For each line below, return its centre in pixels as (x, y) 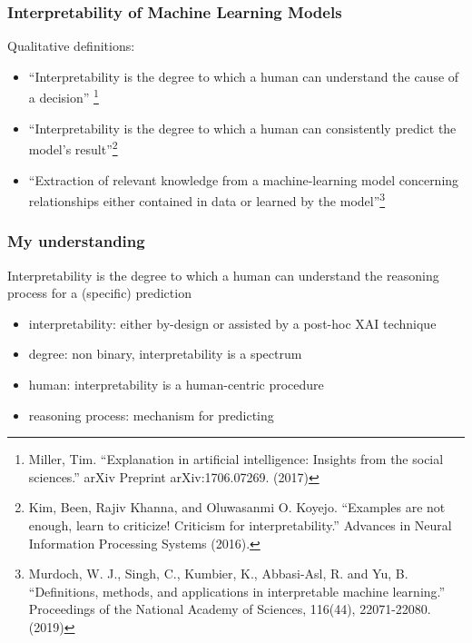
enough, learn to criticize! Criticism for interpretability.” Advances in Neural (240, 524)
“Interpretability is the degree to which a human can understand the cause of (244, 76)
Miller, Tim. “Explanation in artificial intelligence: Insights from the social (236, 459)
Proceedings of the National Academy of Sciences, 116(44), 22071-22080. (230, 609)
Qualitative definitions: (71, 46)
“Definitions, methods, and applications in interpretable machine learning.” (237, 591)
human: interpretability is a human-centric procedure (176, 384)
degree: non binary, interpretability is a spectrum (165, 354)
